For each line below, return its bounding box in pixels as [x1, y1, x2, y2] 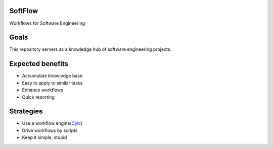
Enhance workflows [22, 87, 63, 93]
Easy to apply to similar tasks [22, 80, 83, 86]
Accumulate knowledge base [22, 73, 83, 79]
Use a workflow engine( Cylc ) [22, 120, 83, 126]
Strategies [9, 107, 43, 116]
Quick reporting [22, 94, 55, 100]
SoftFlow [9, 7, 38, 15]
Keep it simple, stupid [22, 134, 67, 140]
